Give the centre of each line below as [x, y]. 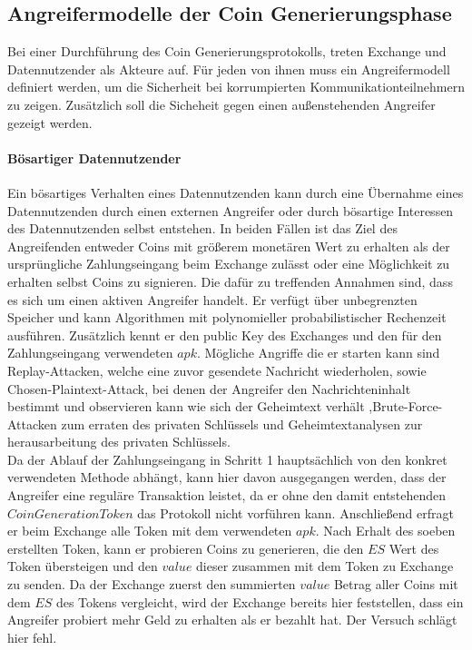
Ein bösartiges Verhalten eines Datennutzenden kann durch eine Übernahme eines [236, 192]
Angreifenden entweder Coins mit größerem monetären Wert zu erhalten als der [229, 246]
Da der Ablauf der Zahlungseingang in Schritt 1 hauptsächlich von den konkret [227, 459]
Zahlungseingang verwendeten [90, 353]
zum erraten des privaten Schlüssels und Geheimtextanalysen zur [242, 423]
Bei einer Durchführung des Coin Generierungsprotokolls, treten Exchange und [227, 51]
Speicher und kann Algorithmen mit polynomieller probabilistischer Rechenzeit [227, 317]
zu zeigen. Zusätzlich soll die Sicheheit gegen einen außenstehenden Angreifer [221, 104]
